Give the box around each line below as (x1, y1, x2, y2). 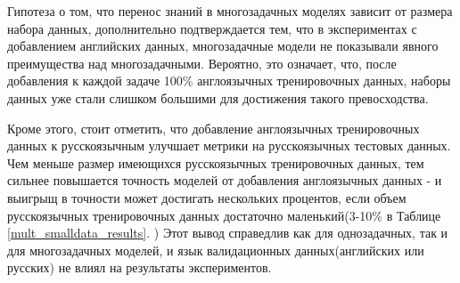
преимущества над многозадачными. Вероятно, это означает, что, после (7, 53, 397, 72)
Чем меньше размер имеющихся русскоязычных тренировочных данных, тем (7, 153, 424, 172)
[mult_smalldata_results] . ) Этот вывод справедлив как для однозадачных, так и (7, 223, 448, 242)
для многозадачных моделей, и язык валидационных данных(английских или (7, 240, 424, 259)
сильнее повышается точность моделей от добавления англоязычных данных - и (7, 171, 442, 190)
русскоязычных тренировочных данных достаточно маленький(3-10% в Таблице (7, 206, 441, 224)
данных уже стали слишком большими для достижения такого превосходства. (7, 88, 429, 107)
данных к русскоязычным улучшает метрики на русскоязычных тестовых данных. (7, 136, 451, 155)
